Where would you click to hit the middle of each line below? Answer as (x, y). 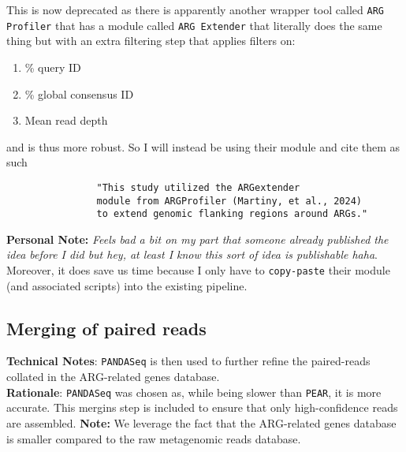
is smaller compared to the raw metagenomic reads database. (154, 438)
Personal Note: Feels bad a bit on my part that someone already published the (197, 239)
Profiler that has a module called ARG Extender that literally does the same (194, 25)
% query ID (53, 67)
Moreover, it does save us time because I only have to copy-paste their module (198, 270)
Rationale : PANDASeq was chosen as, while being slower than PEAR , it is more (194, 392)
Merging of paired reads (106, 328)
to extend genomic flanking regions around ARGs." (232, 214)
